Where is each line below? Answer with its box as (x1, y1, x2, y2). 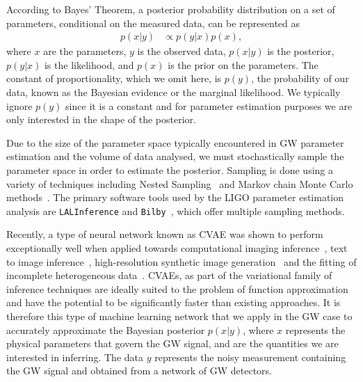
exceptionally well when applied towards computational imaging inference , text (6, 241, 348, 255)
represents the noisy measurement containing (154, 349, 346, 364)
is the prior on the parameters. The (168, 57, 318, 72)
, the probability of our (251, 71, 349, 86)
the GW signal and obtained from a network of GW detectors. (6, 363, 273, 378)
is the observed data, (137, 44, 226, 58)
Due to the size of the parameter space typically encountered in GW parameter (6, 135, 344, 150)
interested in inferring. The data (6, 349, 143, 364)
